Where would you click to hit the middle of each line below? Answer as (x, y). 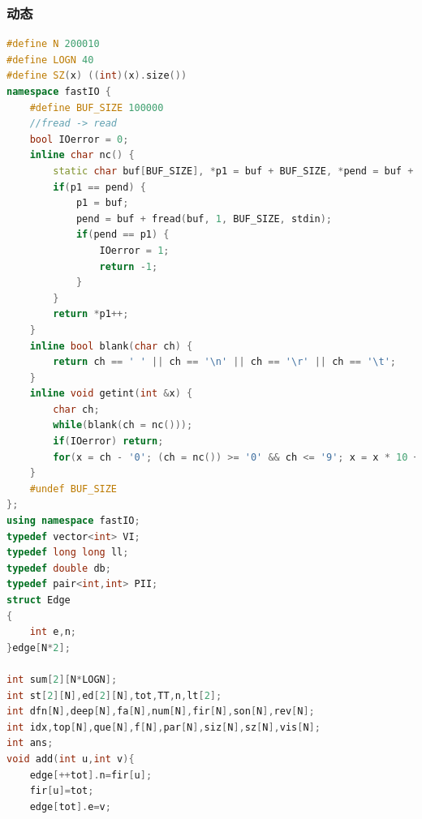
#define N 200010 (53, 44)
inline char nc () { (82, 155)
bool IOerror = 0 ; (79, 139)
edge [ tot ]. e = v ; (70, 806)
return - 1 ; (129, 266)
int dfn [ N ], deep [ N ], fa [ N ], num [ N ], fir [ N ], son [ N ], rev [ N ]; (161, 712)
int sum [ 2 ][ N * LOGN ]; (62, 679)
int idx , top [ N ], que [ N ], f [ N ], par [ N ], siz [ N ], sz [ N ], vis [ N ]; (164, 727)
